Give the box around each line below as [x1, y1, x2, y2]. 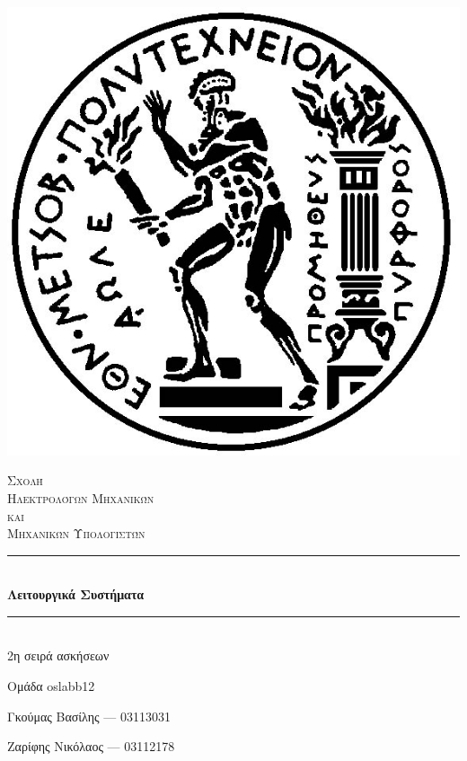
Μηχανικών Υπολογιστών [7, 524, 145, 543]
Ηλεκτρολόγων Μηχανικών [7, 488, 154, 507]
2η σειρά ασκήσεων [7, 646, 110, 665]
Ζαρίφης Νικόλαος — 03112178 [7, 737, 175, 756]
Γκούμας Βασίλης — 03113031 [7, 706, 171, 725]
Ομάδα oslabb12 [7, 677, 95, 695]
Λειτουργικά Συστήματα [7, 585, 145, 604]
